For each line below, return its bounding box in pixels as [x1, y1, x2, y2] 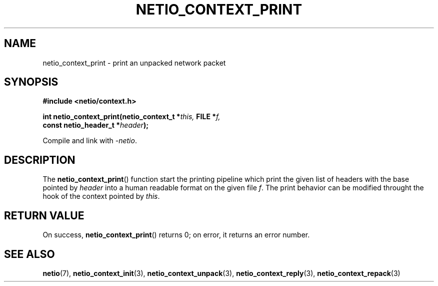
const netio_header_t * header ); [42, 121, 148, 130]
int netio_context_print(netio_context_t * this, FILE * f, [42, 112, 220, 121]
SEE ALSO [4, 247, 55, 260]
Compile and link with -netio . [42, 136, 137, 145]
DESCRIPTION [4, 153, 75, 166]
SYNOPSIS [4, 76, 58, 89]
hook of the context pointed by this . [42, 192, 160, 201]
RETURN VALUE [4, 209, 84, 222]
